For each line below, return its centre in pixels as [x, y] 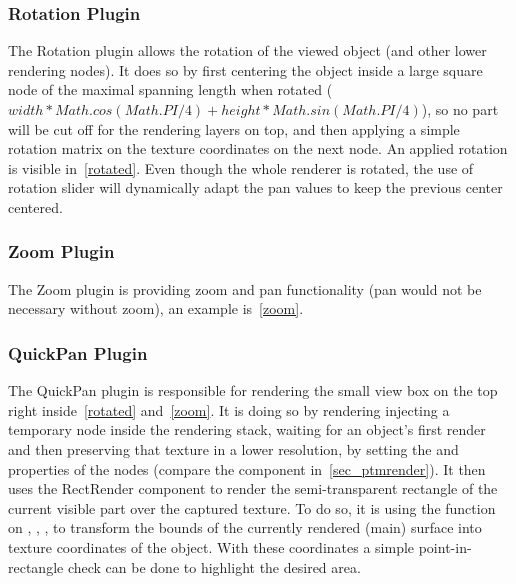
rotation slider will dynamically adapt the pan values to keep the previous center [255, 187]
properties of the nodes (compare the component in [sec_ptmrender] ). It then [247, 468]
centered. [35, 206]
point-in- [445, 546]
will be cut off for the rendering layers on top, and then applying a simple [234, 128]
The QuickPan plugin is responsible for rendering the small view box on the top [253, 390]
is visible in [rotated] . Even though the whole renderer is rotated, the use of [241, 167]
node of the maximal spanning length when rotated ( [170, 89]
